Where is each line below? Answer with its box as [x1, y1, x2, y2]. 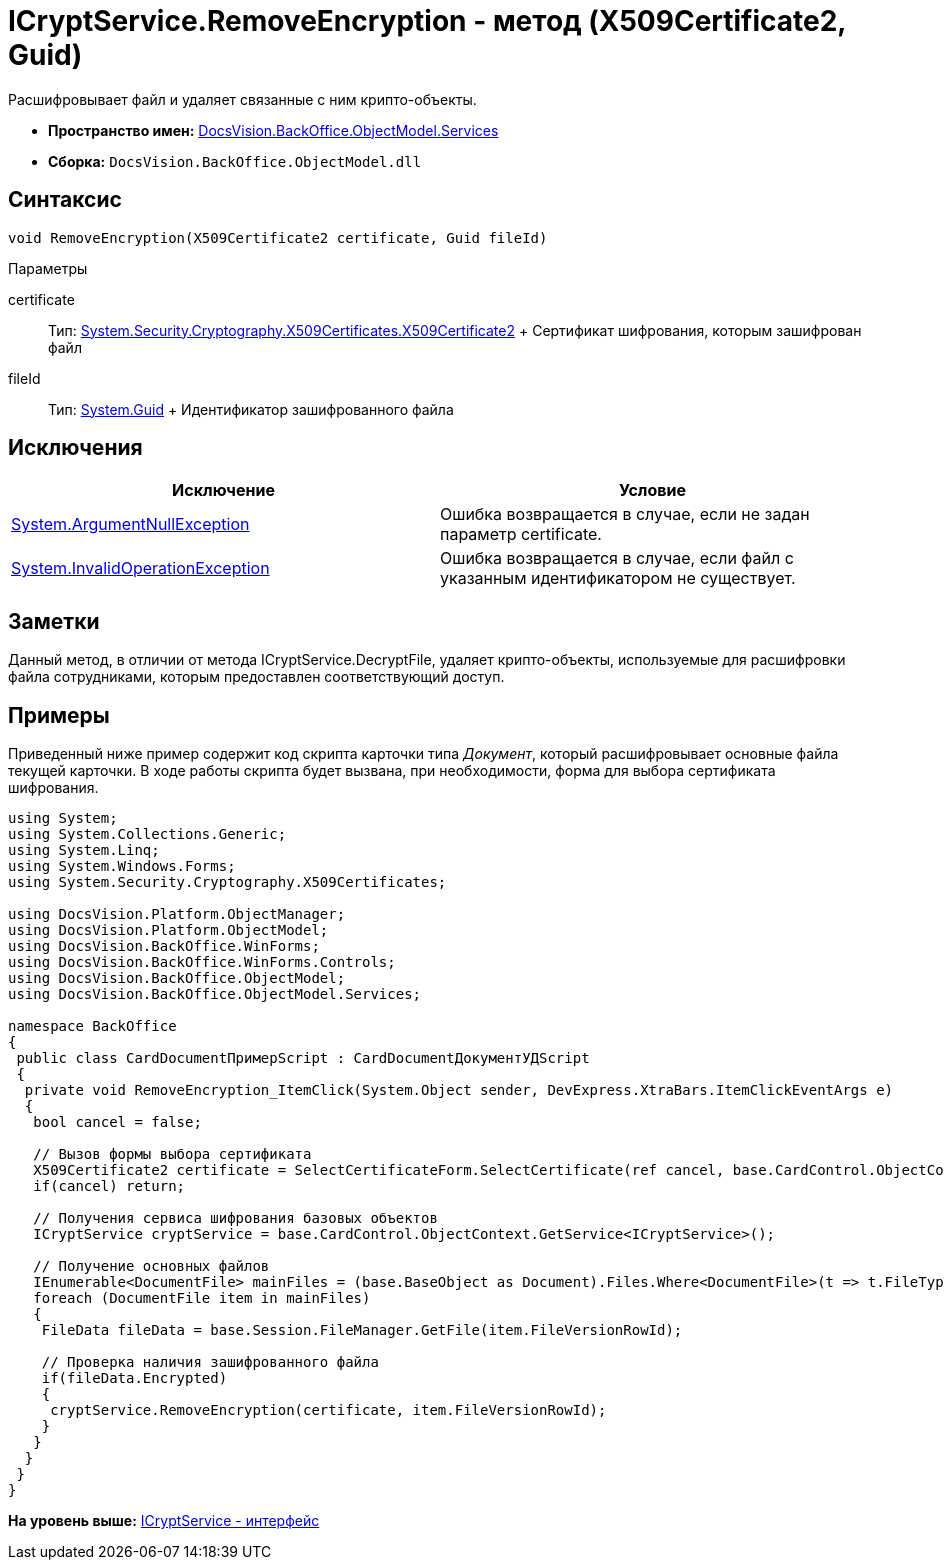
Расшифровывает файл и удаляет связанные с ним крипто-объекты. [8, 90, 477, 108]
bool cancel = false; [33, 1114, 202, 1131]
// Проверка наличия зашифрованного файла [41, 1354, 379, 1371]
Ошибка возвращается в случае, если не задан [440, 504, 810, 525]
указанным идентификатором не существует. [440, 568, 796, 589]
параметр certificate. [440, 524, 602, 545]
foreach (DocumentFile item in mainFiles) [33, 1290, 371, 1307]
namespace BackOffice [8, 1018, 177, 1035]
